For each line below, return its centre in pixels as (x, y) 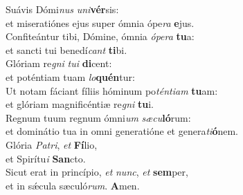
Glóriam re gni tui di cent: (59, 63)
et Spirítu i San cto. (46, 158)
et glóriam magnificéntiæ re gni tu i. (80, 104)
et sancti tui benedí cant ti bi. (66, 49)
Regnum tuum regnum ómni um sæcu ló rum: (98, 117)
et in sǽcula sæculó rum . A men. (73, 185)
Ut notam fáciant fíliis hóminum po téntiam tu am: (112, 90)
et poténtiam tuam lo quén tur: (70, 76)
